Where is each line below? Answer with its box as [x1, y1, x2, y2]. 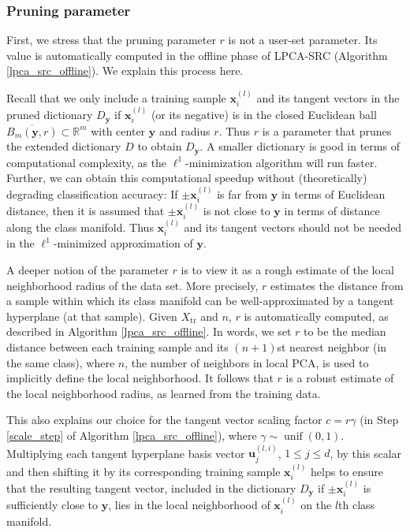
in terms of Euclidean [281, 185, 386, 202]
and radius [158, 122, 211, 139]
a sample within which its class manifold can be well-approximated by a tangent [6, 292, 394, 309]
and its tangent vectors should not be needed [184, 219, 402, 236]
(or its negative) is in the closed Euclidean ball [151, 106, 377, 123]
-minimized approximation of [53, 235, 193, 251]
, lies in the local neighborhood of [108, 497, 270, 513]
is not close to [203, 202, 270, 218]
